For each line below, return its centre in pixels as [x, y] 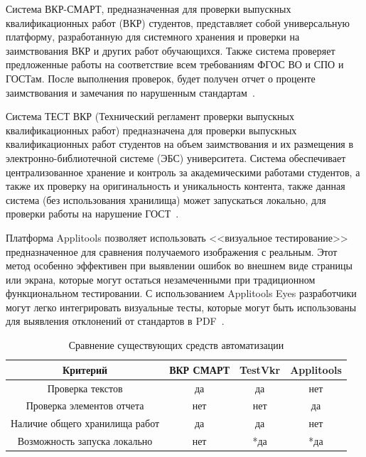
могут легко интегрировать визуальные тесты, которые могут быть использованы [181, 307]
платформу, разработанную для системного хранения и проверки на [153, 37]
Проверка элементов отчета [85, 405]
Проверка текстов [85, 388]
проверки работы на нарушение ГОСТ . [92, 214]
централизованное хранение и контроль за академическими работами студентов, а [183, 172]
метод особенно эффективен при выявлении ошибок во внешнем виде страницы [179, 265]
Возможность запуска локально [85, 441]
